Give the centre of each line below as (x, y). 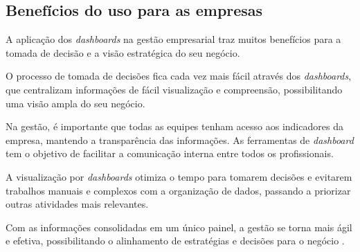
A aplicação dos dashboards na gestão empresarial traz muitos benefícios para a (173, 39)
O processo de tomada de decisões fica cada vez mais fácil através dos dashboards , (179, 76)
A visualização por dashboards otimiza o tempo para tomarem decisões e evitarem (179, 176)
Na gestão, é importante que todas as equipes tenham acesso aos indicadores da (174, 126)
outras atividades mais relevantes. (77, 204)
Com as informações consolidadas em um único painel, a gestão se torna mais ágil (179, 227)
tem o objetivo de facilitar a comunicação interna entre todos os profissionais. (170, 153)
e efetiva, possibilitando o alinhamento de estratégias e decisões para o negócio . (175, 241)
